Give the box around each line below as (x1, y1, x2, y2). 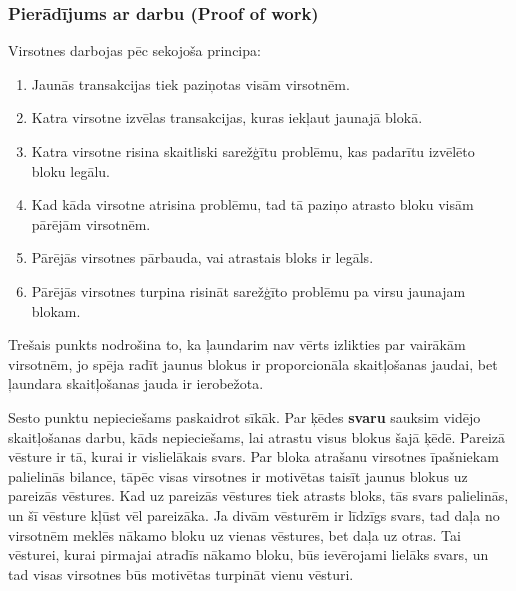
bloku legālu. (31, 160, 110, 181)
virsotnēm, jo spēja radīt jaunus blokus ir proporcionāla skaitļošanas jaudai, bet (8, 353, 498, 374)
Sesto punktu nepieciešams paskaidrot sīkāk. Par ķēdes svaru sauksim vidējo (8, 406, 481, 427)
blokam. (31, 300, 81, 321)
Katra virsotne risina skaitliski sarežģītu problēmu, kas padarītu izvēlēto (31, 141, 475, 161)
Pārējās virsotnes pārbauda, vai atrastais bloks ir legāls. (31, 247, 374, 268)
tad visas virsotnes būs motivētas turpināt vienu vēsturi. (8, 563, 354, 584)
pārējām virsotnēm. (31, 213, 151, 234)
